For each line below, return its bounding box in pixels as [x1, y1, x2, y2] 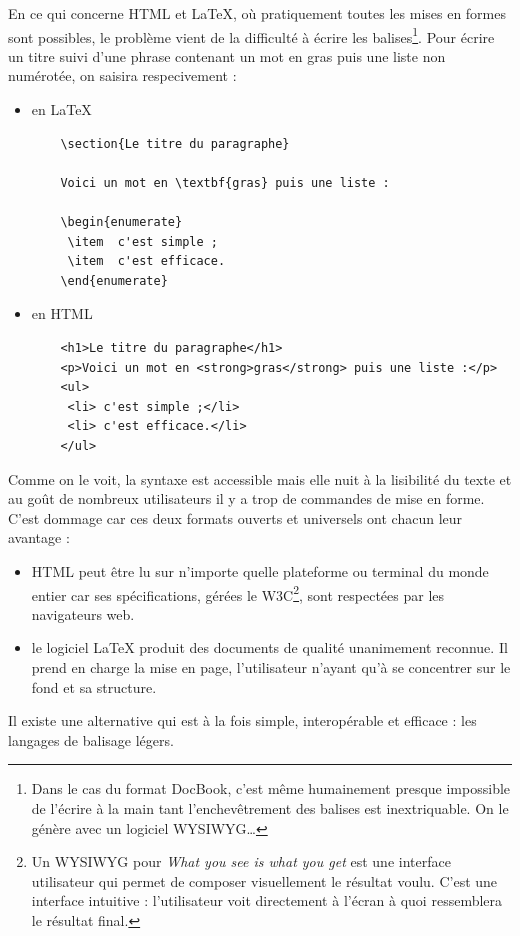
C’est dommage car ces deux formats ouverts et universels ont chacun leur [8, 507, 463, 528]
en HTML [31, 303, 93, 324]
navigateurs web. [31, 603, 135, 624]
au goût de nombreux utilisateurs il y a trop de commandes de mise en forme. [8, 488, 485, 509]
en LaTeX [31, 99, 92, 120]
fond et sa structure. [31, 676, 157, 697]
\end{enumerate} [60, 273, 168, 288]
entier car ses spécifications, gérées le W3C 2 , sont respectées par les [31, 581, 445, 605]
